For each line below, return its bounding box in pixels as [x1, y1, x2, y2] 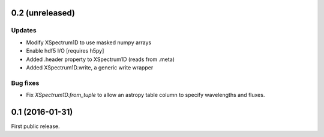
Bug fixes [11, 78, 40, 87]
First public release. [11, 123, 60, 130]
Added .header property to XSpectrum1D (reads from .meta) [26, 56, 175, 63]
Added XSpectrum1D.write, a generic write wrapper [26, 63, 154, 71]
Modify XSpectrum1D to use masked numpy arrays [26, 39, 152, 46]
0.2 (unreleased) [11, 8, 75, 18]
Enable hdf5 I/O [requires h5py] [26, 47, 104, 54]
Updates [11, 26, 37, 35]
